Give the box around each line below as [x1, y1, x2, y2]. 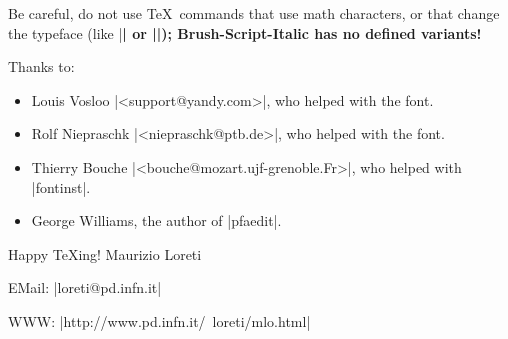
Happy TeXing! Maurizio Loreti [8, 243, 202, 264]
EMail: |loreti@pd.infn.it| [8, 277, 162, 298]
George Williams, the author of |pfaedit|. [31, 210, 282, 231]
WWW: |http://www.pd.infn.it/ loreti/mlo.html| [8, 310, 311, 331]
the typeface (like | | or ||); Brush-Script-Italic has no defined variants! [8, 22, 482, 43]
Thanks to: [8, 56, 75, 77]
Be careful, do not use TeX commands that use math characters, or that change [8, 3, 500, 23]
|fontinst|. [31, 176, 91, 197]
